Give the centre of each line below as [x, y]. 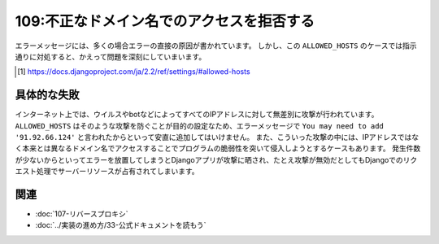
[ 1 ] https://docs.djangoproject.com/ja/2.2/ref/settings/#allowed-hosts [134, 72]
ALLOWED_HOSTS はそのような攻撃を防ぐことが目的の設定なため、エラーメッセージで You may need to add [199, 125]
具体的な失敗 [47, 95]
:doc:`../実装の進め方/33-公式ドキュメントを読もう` [121, 225]
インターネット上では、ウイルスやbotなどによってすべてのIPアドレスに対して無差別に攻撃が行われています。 [197, 115]
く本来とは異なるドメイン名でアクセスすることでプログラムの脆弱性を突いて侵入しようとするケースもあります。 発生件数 [218, 148]
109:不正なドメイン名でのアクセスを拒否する [165, 21]
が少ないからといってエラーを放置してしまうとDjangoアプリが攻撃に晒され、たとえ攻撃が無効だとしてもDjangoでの [209, 159]
